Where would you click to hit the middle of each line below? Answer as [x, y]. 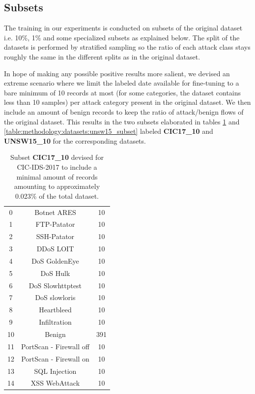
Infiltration [55, 322]
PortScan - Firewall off [55, 346]
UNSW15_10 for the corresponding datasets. [75, 140]
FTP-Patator [55, 224]
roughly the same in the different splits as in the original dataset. [102, 56]
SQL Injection [55, 371]
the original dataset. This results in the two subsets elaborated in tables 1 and [122, 121]
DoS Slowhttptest [55, 285]
